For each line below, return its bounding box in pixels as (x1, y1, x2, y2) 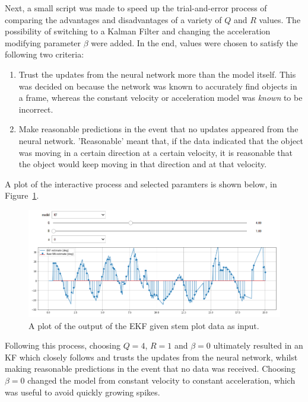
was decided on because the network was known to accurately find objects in (18, 79, 297, 92)
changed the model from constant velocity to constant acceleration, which (27, 374, 296, 387)
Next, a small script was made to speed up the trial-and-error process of (5, 2, 267, 14)
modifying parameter (5, 36, 81, 49)
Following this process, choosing (5, 339, 120, 352)
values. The (259, 13, 301, 25)
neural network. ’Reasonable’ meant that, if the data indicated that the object (18, 134, 303, 146)
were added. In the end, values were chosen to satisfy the (91, 36, 298, 49)
